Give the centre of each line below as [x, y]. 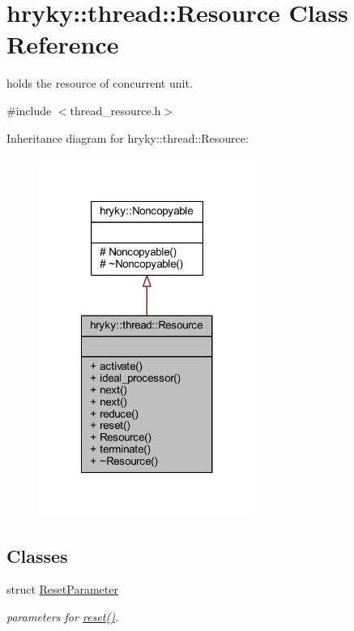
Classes [37, 555]
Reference [63, 44]
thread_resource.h [115, 110]
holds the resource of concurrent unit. [100, 83]
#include [29, 110]
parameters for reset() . [63, 616]
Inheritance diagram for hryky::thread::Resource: [128, 137]
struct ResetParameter [62, 589]
